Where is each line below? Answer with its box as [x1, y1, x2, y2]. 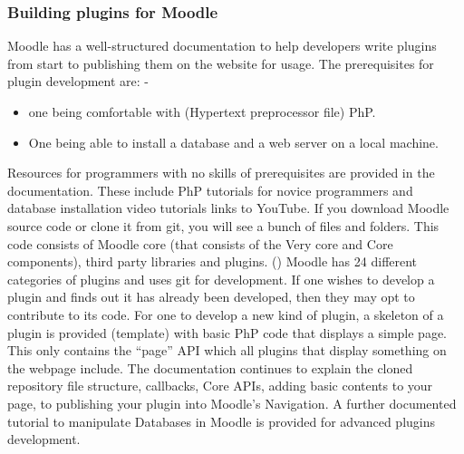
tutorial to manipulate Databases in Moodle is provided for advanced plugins [7, 411, 436, 430]
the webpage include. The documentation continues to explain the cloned [7, 358, 413, 377]
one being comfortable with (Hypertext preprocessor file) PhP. [28, 102, 376, 121]
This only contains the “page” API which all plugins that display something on [7, 341, 447, 360]
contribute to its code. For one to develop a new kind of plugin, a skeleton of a [7, 304, 444, 324]
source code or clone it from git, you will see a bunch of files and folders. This [7, 216, 440, 235]
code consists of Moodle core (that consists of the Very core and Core [7, 234, 393, 253]
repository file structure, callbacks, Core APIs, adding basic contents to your [7, 376, 433, 395]
